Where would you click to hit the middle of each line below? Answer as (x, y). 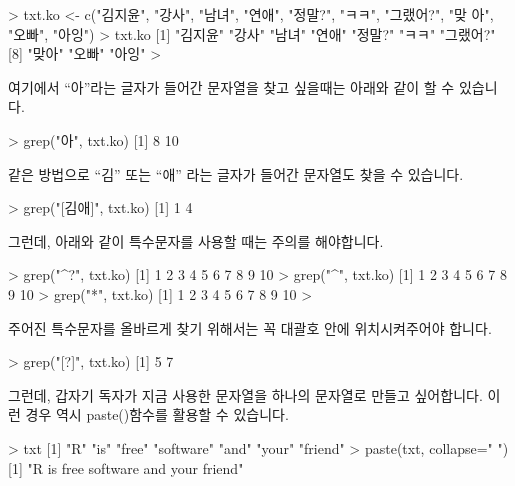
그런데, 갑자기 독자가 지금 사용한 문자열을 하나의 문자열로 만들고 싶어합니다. (245, 394)
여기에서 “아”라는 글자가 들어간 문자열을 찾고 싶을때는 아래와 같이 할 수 (231, 86)
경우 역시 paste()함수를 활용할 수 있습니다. (157, 414)
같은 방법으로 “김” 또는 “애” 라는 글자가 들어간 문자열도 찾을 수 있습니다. (236, 173)
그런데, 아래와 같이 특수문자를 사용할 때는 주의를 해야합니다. (196, 240)
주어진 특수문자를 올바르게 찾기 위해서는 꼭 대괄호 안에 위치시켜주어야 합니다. (250, 327)
